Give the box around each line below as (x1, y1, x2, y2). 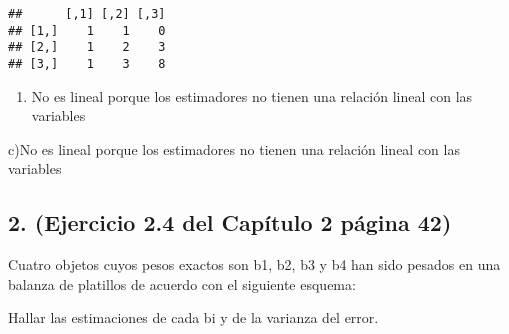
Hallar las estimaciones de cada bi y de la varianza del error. (8, 307, 379, 328)
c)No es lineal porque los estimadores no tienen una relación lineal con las (8, 138, 460, 159)
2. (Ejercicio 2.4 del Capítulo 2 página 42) (8, 207, 452, 238)
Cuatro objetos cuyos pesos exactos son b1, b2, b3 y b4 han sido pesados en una (8, 254, 501, 275)
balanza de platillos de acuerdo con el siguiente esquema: (8, 273, 356, 294)
